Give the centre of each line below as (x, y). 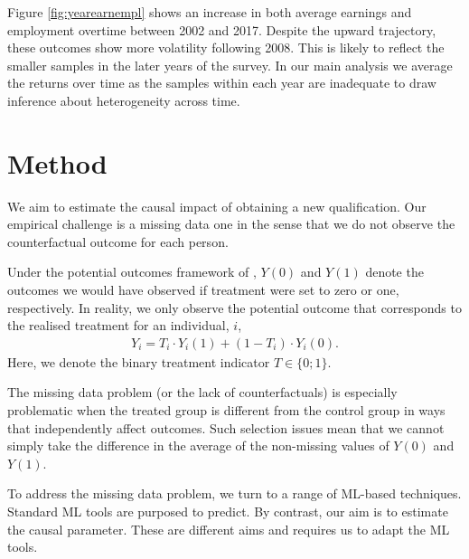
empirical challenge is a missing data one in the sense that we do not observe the (231, 224)
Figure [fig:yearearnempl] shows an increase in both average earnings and (210, 12)
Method (57, 162)
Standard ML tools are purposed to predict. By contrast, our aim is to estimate (228, 512)
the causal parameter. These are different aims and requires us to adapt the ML (229, 529)
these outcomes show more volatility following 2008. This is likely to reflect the (226, 47)
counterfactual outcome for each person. (118, 241)
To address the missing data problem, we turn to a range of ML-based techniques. (234, 493)
